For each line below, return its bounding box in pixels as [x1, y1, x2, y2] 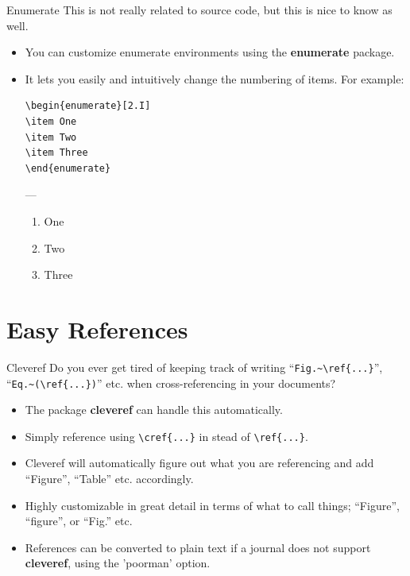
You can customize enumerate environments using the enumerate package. [25, 44, 395, 60]
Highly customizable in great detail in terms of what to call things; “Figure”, [25, 497, 400, 513]
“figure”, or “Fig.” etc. [25, 512, 133, 529]
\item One [25, 115, 77, 127]
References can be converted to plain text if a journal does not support [25, 539, 371, 555]
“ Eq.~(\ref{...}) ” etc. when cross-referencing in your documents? [6, 374, 336, 391]
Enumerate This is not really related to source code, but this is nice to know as [6, 2, 393, 17]
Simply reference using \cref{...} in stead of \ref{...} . [25, 427, 308, 444]
